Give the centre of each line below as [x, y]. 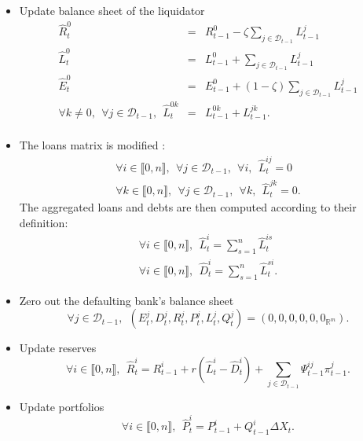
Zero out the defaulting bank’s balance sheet [126, 300]
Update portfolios [62, 406]
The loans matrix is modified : [92, 145]
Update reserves [58, 348]
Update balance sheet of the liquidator [112, 10]
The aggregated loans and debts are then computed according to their [188, 207]
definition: [44, 223]
